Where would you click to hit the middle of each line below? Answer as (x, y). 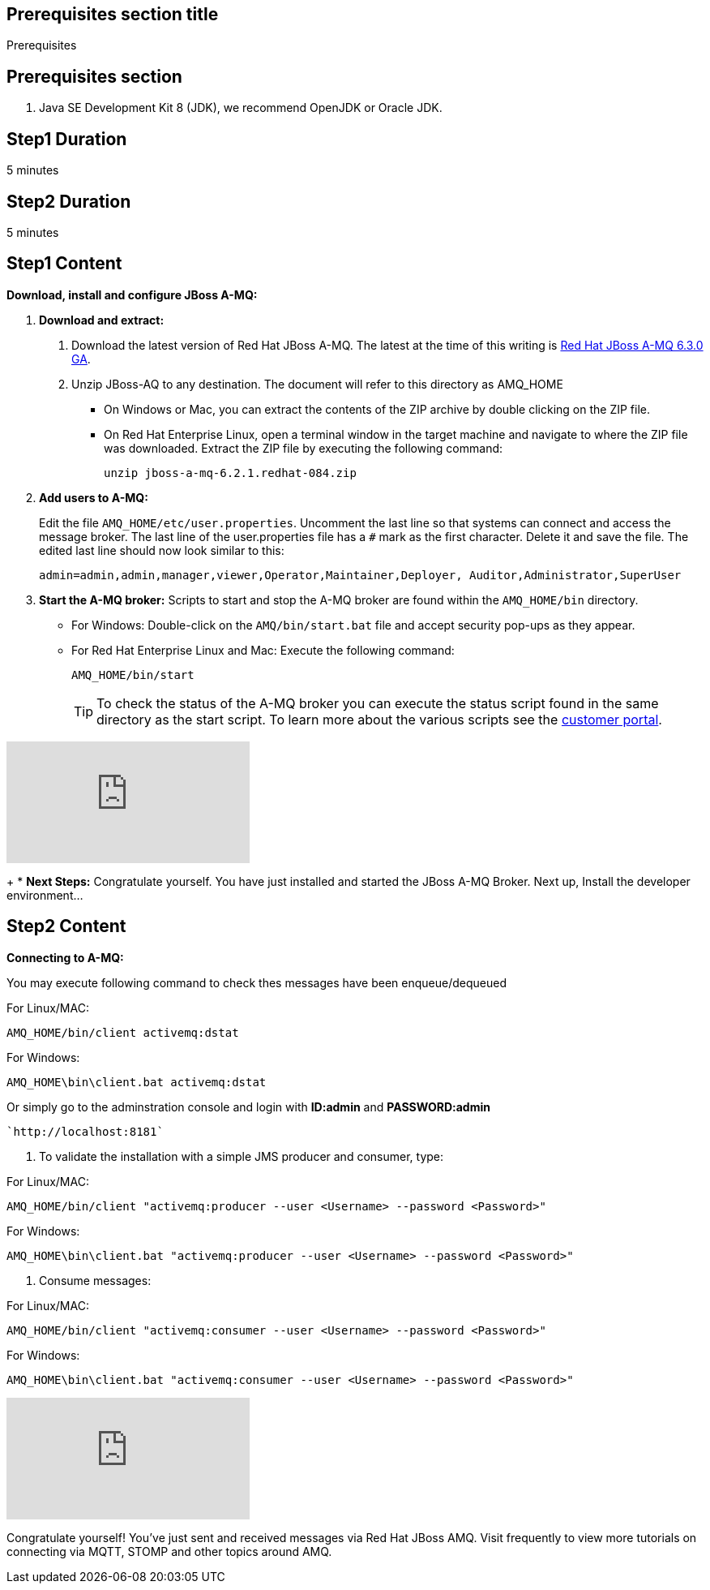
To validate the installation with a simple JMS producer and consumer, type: (242, 1156)
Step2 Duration (69, 201)
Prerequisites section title (113, 14)
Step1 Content (64, 264)
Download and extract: (102, 320)
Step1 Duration (67, 139)
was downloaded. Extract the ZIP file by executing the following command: (304, 448)
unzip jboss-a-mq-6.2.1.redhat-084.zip (230, 473)
